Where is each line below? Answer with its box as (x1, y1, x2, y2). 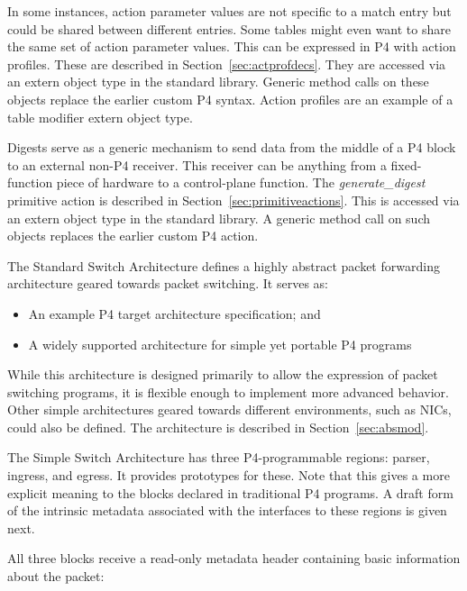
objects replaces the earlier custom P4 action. (7, 226, 259, 245)
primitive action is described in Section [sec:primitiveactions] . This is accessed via (7, 190, 460, 209)
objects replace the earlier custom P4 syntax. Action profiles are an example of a (7, 89, 453, 108)
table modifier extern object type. (7, 107, 193, 126)
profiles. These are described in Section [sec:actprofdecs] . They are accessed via (7, 54, 446, 73)
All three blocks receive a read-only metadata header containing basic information (7, 549, 461, 568)
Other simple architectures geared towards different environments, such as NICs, (7, 400, 452, 419)
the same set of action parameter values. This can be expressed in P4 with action (7, 37, 456, 56)
